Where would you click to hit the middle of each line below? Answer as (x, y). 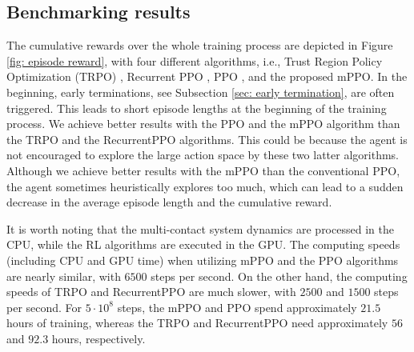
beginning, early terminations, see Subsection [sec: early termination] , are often (201, 92)
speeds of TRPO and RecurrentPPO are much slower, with (151, 292)
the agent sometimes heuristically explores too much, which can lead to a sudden (205, 186)
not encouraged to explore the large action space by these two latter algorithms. (203, 155)
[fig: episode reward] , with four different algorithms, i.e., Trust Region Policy (195, 60)
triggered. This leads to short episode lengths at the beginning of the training (197, 108)
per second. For (44, 307)
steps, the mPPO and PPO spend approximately (237, 307)
